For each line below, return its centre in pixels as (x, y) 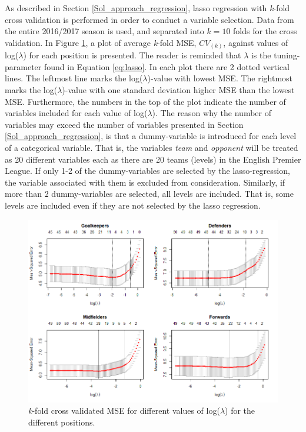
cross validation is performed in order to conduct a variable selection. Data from (149, 19)
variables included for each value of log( (76, 113)
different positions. (62, 422)
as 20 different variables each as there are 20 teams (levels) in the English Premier (153, 159)
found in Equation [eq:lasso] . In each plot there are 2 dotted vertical (167, 66)
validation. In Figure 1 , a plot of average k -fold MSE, (101, 42)
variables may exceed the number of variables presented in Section (124, 124)
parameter (23, 66)
